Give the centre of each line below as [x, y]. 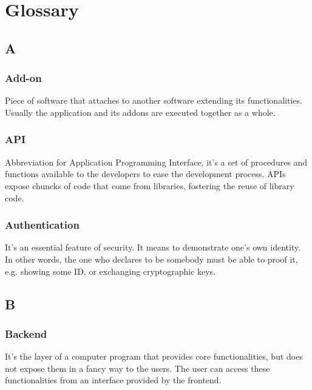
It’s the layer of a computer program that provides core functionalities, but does [154, 356]
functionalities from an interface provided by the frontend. [113, 380]
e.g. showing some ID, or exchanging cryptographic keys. [110, 271]
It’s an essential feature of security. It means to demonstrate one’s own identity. [153, 247]
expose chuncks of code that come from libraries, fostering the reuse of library [150, 185]
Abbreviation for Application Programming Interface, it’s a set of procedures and [156, 162]
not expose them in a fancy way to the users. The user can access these [137, 368]
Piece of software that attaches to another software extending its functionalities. [154, 100]
